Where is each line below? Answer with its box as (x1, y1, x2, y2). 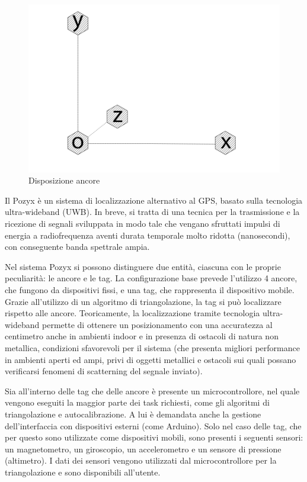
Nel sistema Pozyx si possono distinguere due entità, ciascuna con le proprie (5, 260, 281, 272)
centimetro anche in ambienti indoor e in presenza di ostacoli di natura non (5, 330, 279, 342)
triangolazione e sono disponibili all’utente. (5, 465, 161, 478)
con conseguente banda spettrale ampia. (5, 240, 150, 253)
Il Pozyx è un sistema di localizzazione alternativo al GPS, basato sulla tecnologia (5, 194, 303, 206)
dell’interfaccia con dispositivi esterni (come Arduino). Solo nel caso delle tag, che (5, 419, 302, 432)
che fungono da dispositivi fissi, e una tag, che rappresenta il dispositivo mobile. (5, 284, 295, 295)
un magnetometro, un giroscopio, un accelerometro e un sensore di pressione (5, 442, 282, 455)
